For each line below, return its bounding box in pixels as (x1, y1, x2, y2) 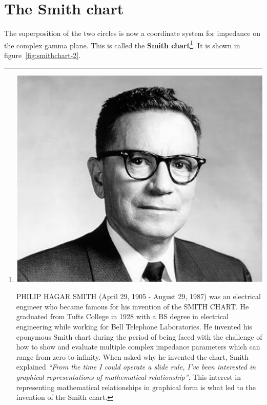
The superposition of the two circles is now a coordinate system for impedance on (4, 28, 260, 39)
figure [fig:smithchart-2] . (4, 49, 81, 60)
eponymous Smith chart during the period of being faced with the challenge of (16, 331, 262, 342)
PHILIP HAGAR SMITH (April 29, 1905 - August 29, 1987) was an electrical (16, 291, 261, 302)
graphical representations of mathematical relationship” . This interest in (16, 371, 241, 382)
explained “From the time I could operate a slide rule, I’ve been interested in (16, 361, 256, 372)
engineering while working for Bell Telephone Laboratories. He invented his (16, 321, 252, 332)
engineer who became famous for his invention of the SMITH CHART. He (16, 301, 249, 311)
